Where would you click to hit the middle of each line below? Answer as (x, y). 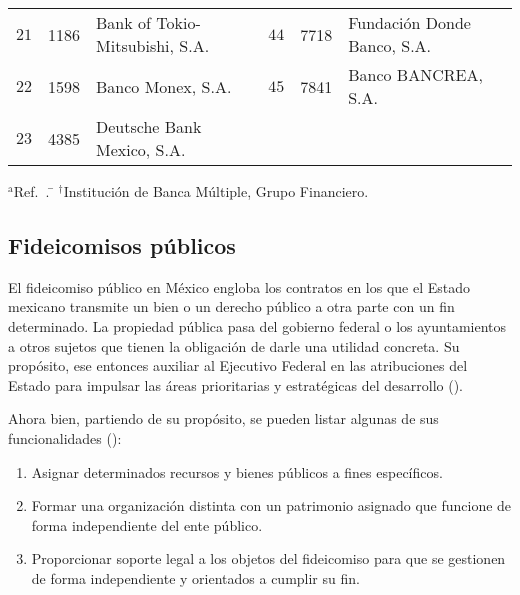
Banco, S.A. (390, 45)
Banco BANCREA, (415, 74)
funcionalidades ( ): (65, 437)
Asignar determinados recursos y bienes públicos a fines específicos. (237, 471)
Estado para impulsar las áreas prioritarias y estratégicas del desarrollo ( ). (236, 384)
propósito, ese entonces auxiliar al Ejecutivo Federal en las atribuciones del (238, 365)
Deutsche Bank (149, 126)
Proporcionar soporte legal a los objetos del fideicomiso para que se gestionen (268, 558)
